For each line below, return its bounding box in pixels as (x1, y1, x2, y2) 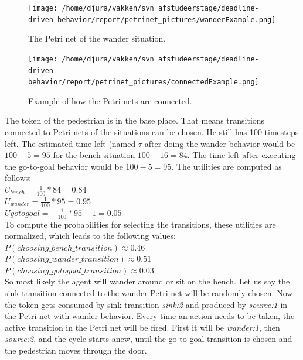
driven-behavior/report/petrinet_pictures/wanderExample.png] (28, 15, 276, 24)
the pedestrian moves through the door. (5, 344, 147, 356)
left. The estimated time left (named (5, 137, 136, 149)
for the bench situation (53, 149, 135, 161)
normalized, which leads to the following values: (5, 229, 176, 242)
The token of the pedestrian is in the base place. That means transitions (5, 114, 265, 126)
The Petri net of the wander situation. (28, 32, 166, 44)
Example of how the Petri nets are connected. (28, 94, 192, 107)
